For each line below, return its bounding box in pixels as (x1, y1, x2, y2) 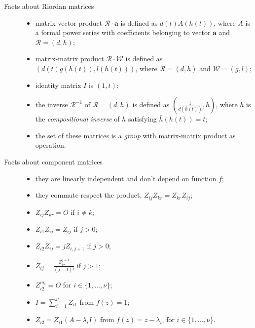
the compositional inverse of (35, 114, 120, 124)
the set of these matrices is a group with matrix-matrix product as (35, 130, 236, 140)
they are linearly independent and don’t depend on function (35, 173, 217, 183)
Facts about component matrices (4, 156, 103, 166)
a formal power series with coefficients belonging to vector (35, 27, 211, 38)
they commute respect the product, (35, 190, 142, 200)
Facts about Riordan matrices (4, 1, 94, 11)
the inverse (35, 99, 68, 110)
